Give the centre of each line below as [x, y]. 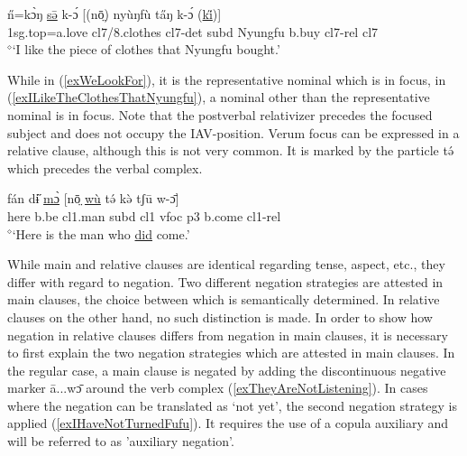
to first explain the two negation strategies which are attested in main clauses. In [231, 353]
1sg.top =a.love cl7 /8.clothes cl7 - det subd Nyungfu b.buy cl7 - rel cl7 [193, 31]
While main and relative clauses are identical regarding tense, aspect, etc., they [226, 264]
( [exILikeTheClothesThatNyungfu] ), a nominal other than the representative [219, 97]
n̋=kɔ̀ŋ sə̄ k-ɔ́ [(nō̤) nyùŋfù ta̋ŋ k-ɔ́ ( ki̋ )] [114, 14]
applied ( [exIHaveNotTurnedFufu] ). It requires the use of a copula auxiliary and [228, 423]
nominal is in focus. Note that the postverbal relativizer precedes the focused [220, 114]
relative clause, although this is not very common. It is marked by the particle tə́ [231, 150]
